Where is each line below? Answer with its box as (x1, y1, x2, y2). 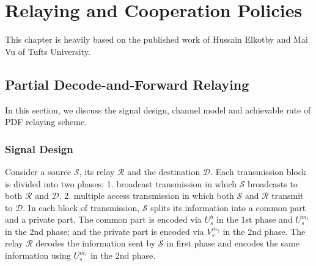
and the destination (127, 165, 200, 178)
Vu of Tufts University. (5, 45, 90, 57)
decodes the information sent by (35, 237, 156, 250)
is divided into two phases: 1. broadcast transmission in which (5, 177, 237, 190)
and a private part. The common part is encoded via (5, 213, 202, 226)
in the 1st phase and (216, 213, 293, 226)
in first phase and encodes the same (166, 237, 299, 250)
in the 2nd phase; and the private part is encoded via (5, 225, 204, 237)
